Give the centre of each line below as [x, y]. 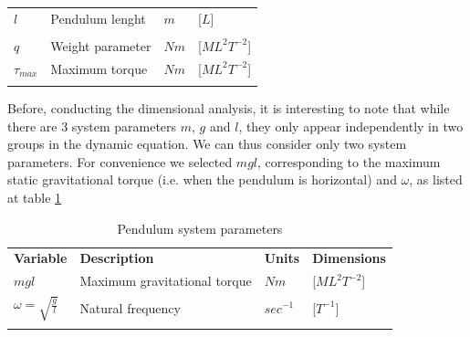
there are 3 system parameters [92, 126]
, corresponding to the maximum [349, 161]
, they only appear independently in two [351, 126]
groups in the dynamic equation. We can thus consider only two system [207, 144]
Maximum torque [99, 68]
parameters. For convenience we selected [120, 161]
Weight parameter [101, 45]
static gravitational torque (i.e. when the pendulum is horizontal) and [202, 179]
